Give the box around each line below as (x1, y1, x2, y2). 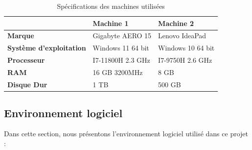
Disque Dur (7, 79, 47, 89)
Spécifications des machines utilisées (57, 1, 165, 11)
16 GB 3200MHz (92, 67, 143, 77)
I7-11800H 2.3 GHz (92, 55, 150, 65)
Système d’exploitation (7, 43, 86, 53)
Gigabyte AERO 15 (92, 30, 152, 41)
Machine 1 (92, 18, 129, 28)
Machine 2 (158, 18, 194, 28)
